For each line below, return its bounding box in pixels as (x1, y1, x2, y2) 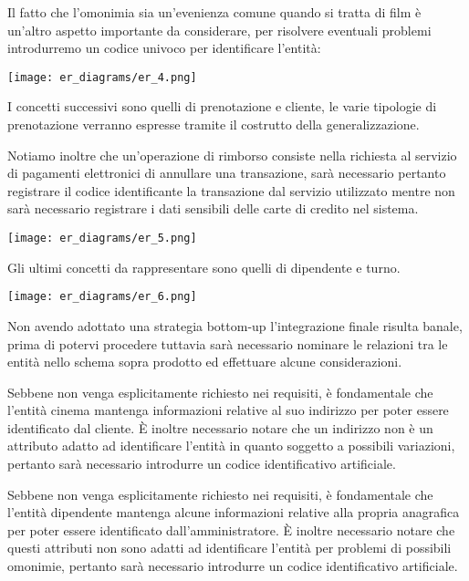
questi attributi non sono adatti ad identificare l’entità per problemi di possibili (7, 538, 452, 557)
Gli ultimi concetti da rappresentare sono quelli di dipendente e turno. (7, 257, 401, 276)
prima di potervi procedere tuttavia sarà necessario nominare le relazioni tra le (7, 334, 448, 353)
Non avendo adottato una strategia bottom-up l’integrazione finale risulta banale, (7, 316, 463, 335)
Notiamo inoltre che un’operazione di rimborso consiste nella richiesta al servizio (7, 145, 457, 164)
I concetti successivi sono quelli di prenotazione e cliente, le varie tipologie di (7, 97, 437, 116)
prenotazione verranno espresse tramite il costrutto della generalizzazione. (7, 115, 420, 134)
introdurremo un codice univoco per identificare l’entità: (7, 38, 321, 57)
